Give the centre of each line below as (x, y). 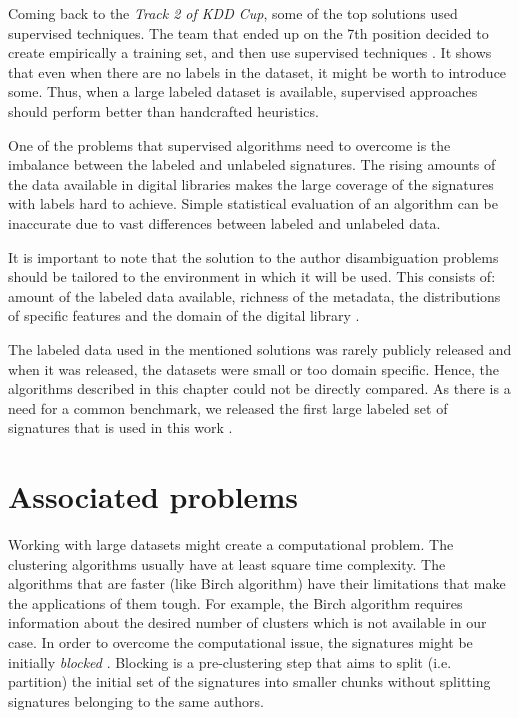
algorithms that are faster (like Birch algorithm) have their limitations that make (257, 583)
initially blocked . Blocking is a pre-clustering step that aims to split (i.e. (230, 661)
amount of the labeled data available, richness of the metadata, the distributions (254, 295)
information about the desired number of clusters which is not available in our (247, 622)
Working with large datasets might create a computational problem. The (231, 544)
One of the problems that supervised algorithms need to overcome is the (229, 144)
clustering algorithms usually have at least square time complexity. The (227, 563)
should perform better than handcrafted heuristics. (163, 110)
